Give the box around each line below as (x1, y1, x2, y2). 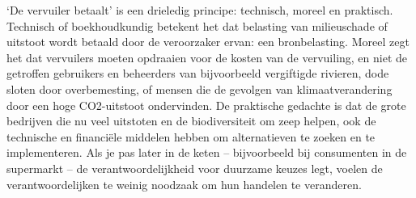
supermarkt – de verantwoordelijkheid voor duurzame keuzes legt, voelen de (6, 159, 383, 176)
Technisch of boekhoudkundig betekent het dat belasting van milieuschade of (6, 17, 388, 34)
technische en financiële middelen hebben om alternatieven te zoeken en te (6, 128, 376, 145)
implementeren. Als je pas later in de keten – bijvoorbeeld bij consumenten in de (6, 144, 407, 161)
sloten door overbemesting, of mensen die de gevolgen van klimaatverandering (6, 80, 393, 97)
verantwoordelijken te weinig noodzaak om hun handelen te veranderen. (6, 175, 362, 192)
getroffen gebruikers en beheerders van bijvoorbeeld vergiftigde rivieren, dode (6, 65, 389, 82)
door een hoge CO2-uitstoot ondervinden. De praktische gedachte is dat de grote (6, 96, 406, 113)
